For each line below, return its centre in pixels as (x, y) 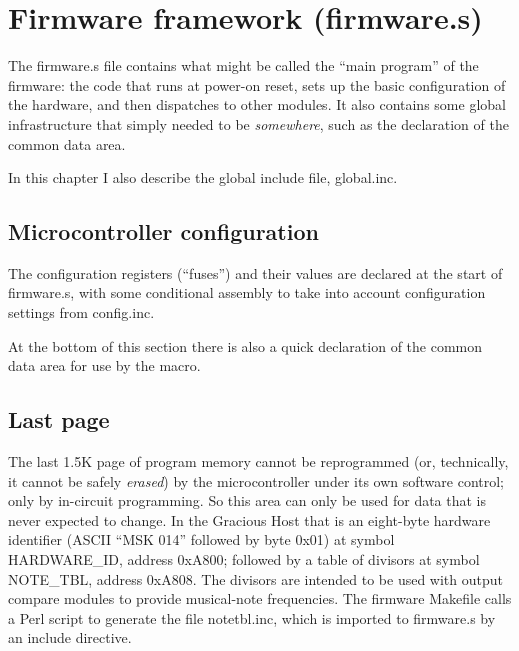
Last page (59, 419)
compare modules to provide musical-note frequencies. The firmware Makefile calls (260, 598)
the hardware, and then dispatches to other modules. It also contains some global (257, 104)
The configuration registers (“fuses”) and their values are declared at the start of (255, 272)
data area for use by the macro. (104, 365)
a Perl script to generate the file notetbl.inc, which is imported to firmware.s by (252, 617)
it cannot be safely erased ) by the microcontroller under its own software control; (256, 480)
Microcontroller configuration (163, 231)
